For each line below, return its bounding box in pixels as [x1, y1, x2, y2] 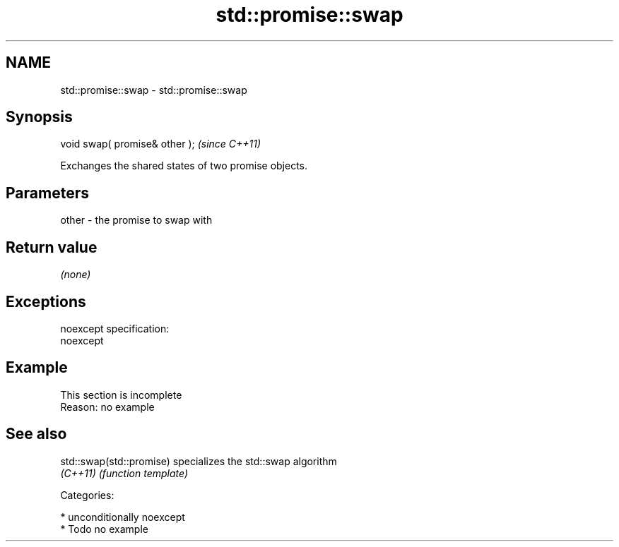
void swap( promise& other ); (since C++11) [60, 138, 261, 150]
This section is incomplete [60, 388, 182, 401]
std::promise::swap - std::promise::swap [60, 83, 247, 96]
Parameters [6, 184, 89, 202]
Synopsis [6, 108, 73, 126]
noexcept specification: [60, 322, 170, 335]
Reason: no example [60, 400, 155, 413]
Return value [6, 238, 98, 256]
